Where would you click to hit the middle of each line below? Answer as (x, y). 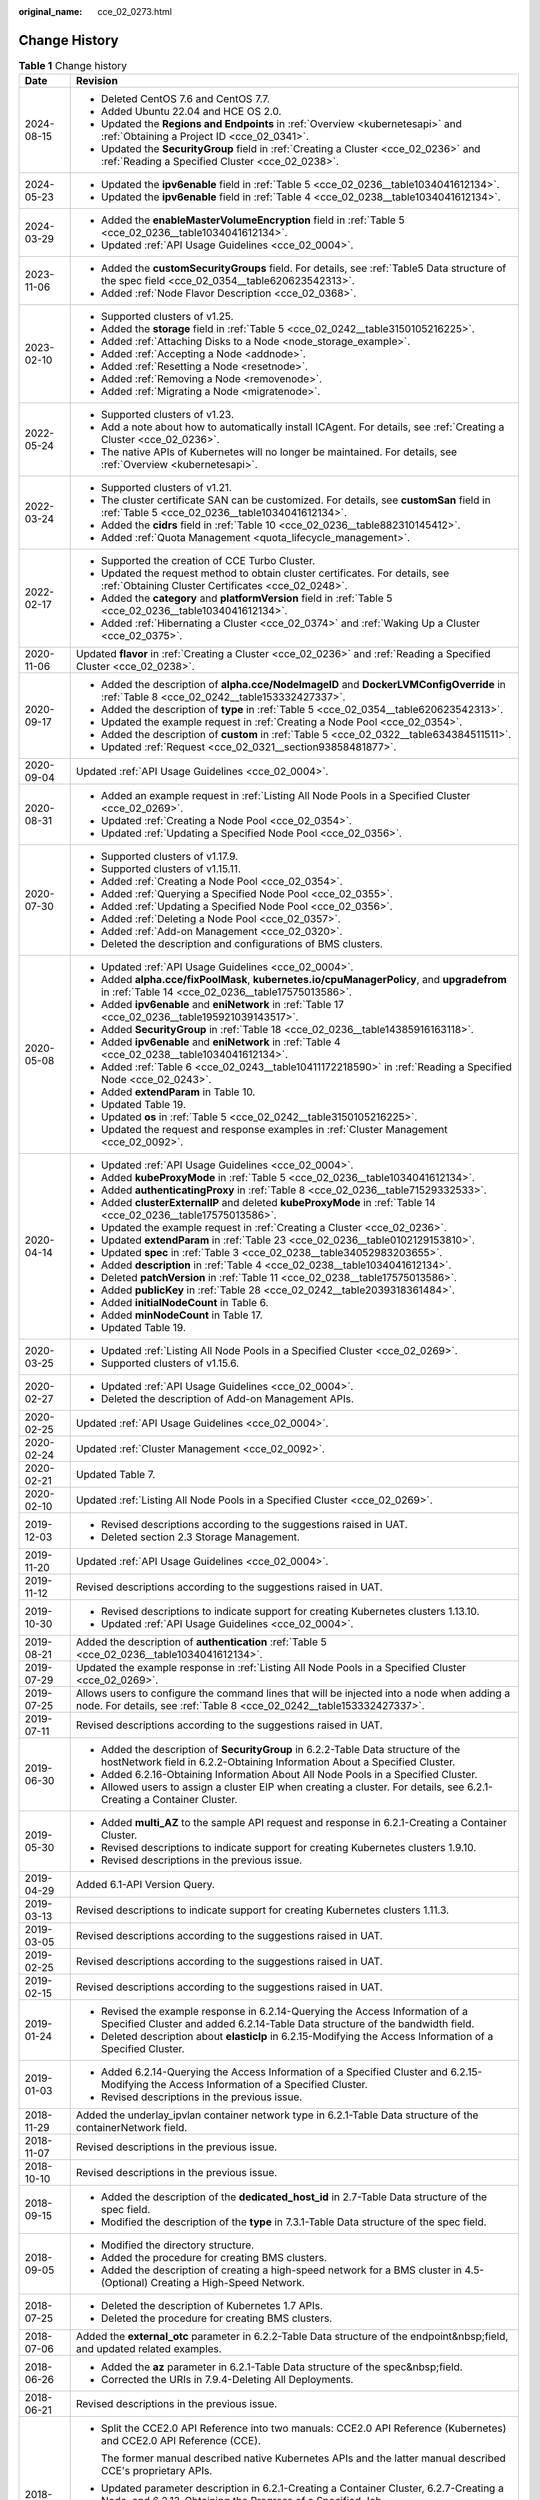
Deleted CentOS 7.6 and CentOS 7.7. (185, 99)
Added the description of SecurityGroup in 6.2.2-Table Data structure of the (280, 1750)
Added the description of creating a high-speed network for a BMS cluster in (281, 2270)
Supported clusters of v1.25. (167, 317)
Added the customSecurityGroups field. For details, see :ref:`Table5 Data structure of (303, 268)
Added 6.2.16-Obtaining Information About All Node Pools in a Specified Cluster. (289, 1775)
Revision (97, 81)
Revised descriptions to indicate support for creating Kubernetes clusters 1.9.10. (288, 1848)
